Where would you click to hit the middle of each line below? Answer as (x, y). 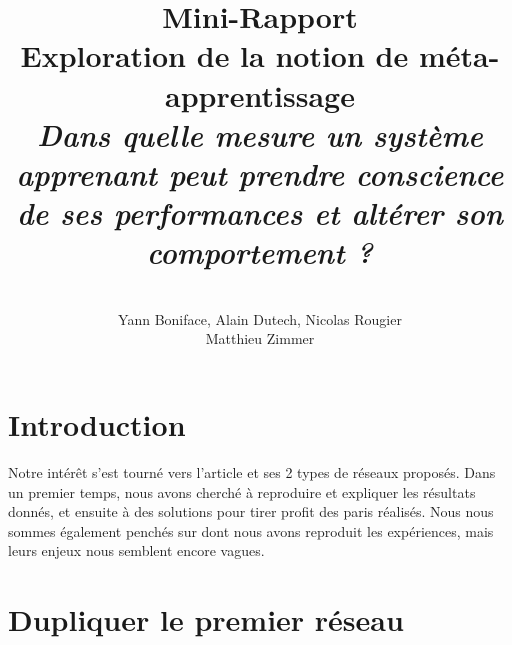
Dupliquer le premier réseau (206, 619)
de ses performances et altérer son (260, 213)
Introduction (97, 424)
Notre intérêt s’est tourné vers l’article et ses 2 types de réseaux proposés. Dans (252, 471)
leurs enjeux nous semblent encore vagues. (136, 550)
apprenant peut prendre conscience (260, 173)
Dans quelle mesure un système (260, 134)
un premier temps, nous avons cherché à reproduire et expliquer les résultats (242, 491)
